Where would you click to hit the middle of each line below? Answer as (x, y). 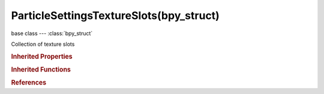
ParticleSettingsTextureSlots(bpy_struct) (115, 15)
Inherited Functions (41, 70)
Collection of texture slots (43, 44)
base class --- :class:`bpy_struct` (52, 33)
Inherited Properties (42, 57)
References (29, 83)
